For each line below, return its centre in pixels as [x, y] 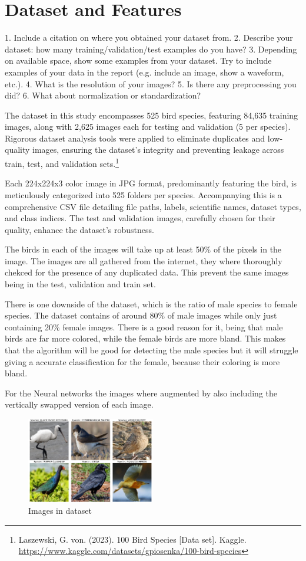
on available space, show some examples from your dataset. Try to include [138, 60]
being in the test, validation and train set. [80, 284]
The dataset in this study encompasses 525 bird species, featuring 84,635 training [152, 115]
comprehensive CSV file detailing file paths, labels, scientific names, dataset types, [153, 206]
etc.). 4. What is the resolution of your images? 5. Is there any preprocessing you [151, 83]
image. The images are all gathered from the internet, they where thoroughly [144, 260]
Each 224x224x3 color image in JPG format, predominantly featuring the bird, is [151, 183]
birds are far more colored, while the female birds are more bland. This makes [145, 338]
